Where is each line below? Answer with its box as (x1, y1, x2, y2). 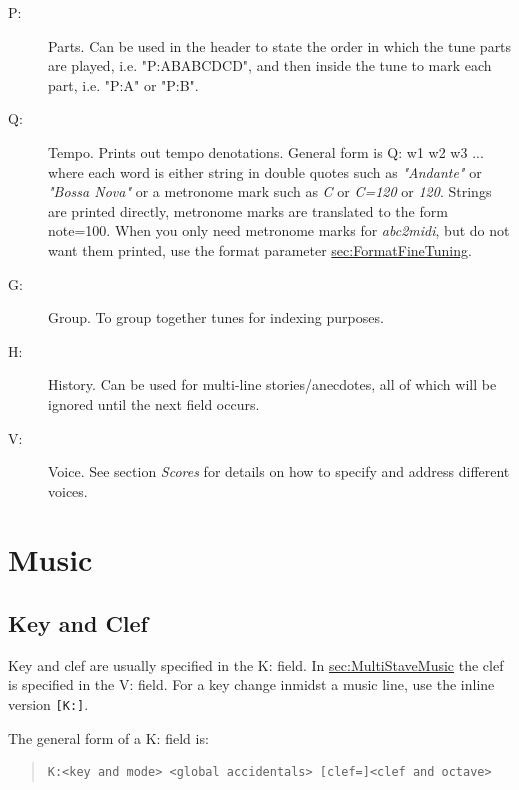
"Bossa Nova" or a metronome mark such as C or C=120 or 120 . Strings (48, 181, 492, 202)
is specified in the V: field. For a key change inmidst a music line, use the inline (8, 674, 495, 695)
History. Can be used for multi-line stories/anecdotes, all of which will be (48, 374, 497, 395)
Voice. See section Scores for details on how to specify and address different (48, 461, 510, 482)
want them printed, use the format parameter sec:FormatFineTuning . (48, 239, 472, 260)
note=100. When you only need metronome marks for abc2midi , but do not (48, 220, 510, 241)
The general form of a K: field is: (8, 727, 209, 748)
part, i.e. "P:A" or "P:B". (48, 74, 199, 95)
